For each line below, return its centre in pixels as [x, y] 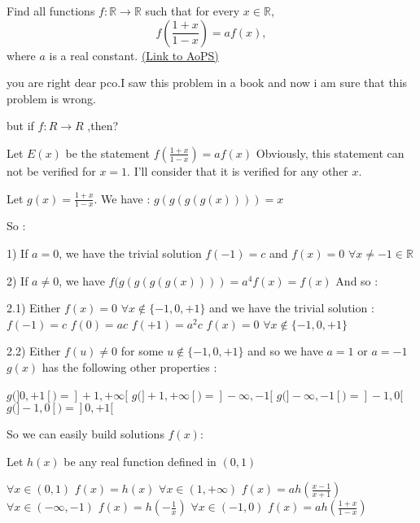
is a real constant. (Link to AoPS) [134, 55]
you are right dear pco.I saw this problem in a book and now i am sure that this [207, 83]
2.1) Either [34, 308]
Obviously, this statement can [330, 153]
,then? [103, 126]
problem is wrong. [51, 98]
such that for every [192, 11]
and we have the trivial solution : [292, 308]
